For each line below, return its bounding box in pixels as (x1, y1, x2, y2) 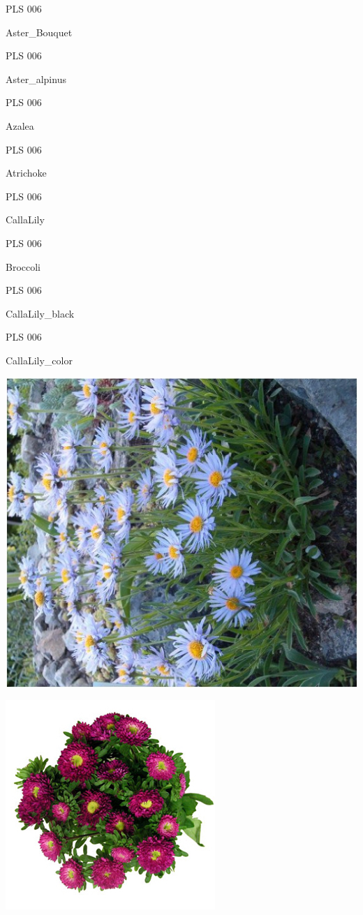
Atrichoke (6, 165, 47, 180)
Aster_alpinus (6, 71, 66, 86)
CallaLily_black (6, 306, 75, 320)
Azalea (6, 118, 34, 133)
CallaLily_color (6, 352, 73, 367)
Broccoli (6, 259, 41, 274)
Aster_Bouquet (6, 24, 73, 39)
